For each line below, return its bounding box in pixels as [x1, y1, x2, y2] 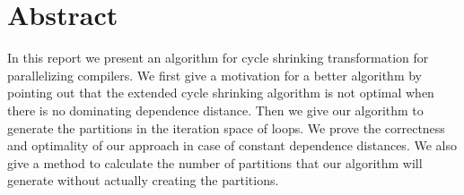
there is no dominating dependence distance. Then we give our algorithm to [7, 100, 424, 119]
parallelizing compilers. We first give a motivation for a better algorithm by [7, 65, 423, 84]
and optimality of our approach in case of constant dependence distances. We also [7, 136, 457, 155]
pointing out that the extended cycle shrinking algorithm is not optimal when [7, 83, 434, 102]
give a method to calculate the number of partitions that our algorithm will [7, 153, 423, 172]
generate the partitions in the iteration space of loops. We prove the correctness [7, 118, 445, 137]
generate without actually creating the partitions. [7, 171, 279, 190]
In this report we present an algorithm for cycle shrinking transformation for [7, 48, 429, 67]
